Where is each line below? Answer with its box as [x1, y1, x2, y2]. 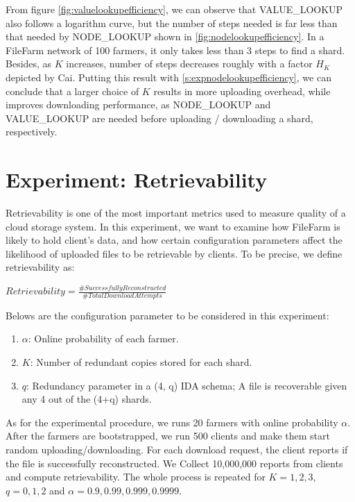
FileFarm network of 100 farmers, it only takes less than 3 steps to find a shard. [6, 42, 345, 57]
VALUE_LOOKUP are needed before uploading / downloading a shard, [6, 110, 313, 125]
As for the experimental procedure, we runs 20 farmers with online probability [6, 415, 338, 429]
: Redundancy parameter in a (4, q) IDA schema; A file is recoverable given [26, 378, 347, 392]
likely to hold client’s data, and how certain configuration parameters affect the [6, 233, 343, 247]
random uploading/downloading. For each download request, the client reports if [6, 442, 348, 457]
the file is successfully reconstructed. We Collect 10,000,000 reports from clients [6, 455, 343, 470]
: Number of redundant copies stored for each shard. [30, 355, 252, 369]
